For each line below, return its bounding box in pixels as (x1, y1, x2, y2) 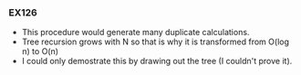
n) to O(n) (21, 46, 59, 57)
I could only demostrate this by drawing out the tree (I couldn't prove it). (21, 56, 293, 67)
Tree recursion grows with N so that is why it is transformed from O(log (21, 36, 289, 47)
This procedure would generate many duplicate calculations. (21, 27, 250, 38)
